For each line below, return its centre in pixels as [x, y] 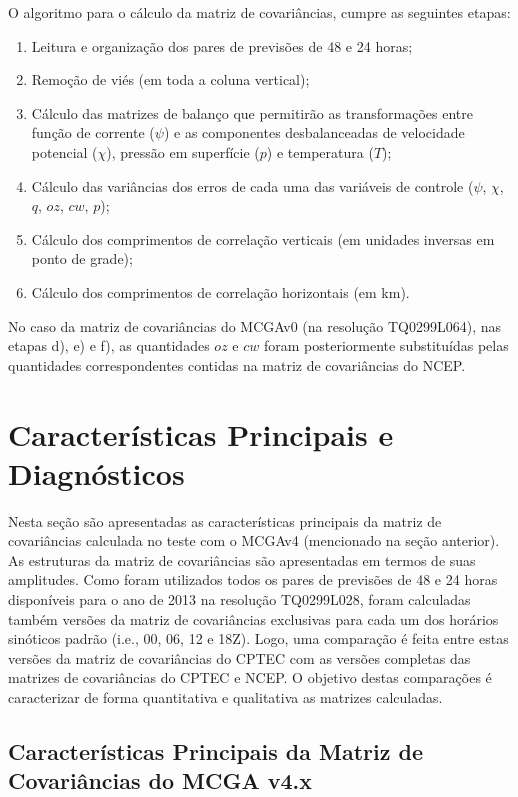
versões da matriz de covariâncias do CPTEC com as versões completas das [239, 657]
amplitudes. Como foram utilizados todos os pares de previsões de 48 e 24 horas [253, 579]
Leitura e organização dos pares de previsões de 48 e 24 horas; [222, 45]
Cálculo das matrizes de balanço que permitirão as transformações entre [252, 112]
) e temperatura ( [320, 151]
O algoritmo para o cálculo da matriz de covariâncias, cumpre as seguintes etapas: [259, 12]
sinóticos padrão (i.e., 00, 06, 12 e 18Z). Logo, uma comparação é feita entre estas [258, 638]
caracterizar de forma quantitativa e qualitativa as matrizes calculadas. [225, 696]
